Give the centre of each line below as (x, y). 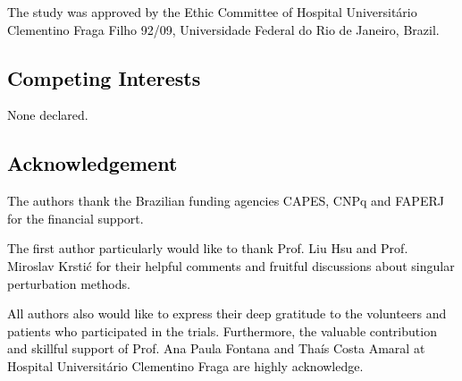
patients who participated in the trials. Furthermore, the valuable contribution (222, 330)
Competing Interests (104, 77)
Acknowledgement (92, 163)
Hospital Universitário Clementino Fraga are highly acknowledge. (185, 365)
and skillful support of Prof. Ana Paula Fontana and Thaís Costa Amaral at (216, 348)
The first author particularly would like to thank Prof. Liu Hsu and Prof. (208, 248)
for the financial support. (76, 218)
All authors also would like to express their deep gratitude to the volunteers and (227, 313)
